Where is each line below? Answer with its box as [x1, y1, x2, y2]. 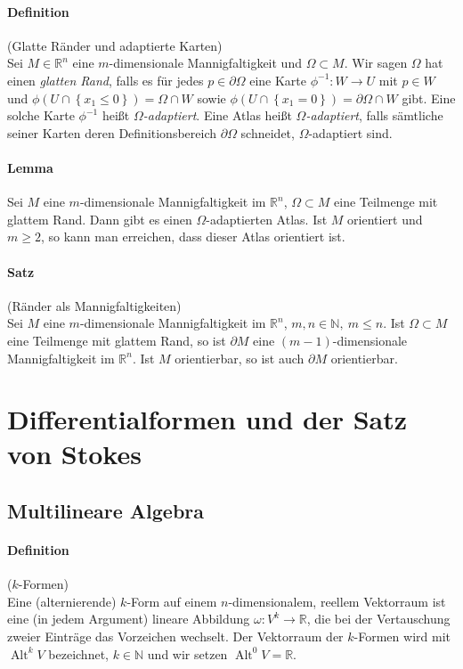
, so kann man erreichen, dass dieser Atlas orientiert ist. [40, 227, 345, 246]
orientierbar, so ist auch [175, 348, 305, 367]
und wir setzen [147, 644, 228, 663]
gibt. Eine [402, 88, 456, 107]
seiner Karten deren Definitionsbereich [7, 123, 217, 142]
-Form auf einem [126, 591, 217, 610]
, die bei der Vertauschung [306, 609, 451, 628]
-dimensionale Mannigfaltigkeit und [109, 53, 302, 72]
